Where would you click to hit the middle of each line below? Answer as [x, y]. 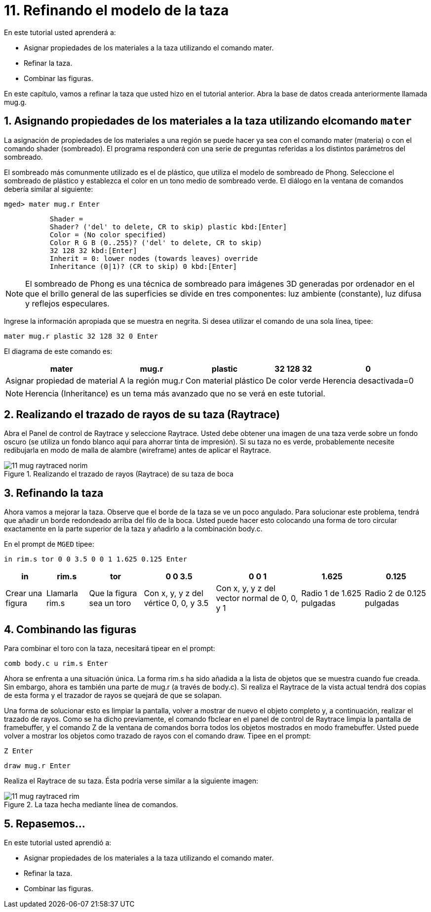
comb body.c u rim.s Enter [56, 664]
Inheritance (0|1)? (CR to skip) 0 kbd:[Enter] [143, 266]
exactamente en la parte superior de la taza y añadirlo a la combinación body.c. [133, 529]
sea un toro [110, 603]
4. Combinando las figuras [70, 629]
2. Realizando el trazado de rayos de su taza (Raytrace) [142, 415]
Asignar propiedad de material [62, 380]
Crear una [24, 593]
